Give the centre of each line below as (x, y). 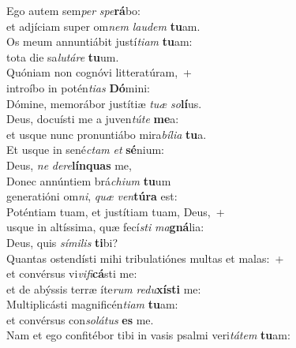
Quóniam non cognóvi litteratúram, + (99, 72)
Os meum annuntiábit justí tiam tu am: (99, 41)
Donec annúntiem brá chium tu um (89, 180)
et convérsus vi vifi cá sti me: (72, 273)
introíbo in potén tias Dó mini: (78, 87)
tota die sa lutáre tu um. (63, 56)
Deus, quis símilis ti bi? (62, 242)
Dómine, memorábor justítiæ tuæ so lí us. (104, 103)
